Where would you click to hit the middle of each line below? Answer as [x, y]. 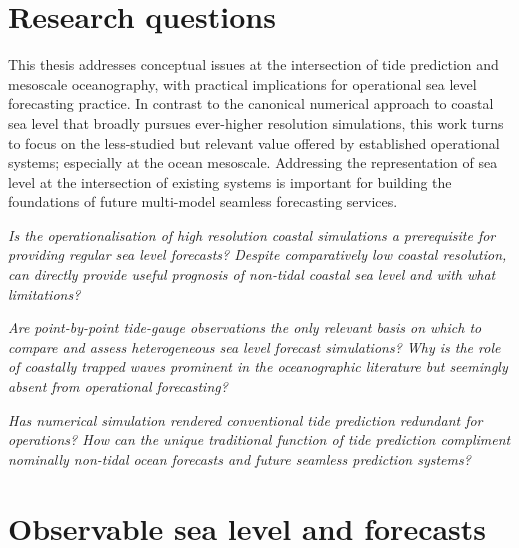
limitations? [44, 293]
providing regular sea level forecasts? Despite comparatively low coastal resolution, [257, 254]
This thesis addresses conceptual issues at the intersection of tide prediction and [253, 64]
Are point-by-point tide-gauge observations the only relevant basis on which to [245, 327]
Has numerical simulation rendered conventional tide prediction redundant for [245, 419]
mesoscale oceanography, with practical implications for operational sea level [242, 83]
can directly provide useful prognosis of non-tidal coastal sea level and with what [252, 274]
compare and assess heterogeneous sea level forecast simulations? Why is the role [254, 346]
